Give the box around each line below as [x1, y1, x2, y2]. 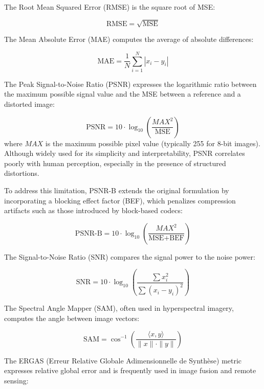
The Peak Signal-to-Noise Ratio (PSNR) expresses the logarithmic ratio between [4, 78, 257, 89]
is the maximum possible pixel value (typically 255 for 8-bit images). [45, 138, 260, 148]
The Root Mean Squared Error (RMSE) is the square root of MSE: [4, 2, 215, 12]
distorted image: [4, 99, 55, 109]
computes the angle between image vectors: [4, 312, 140, 323]
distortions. [4, 168, 39, 178]
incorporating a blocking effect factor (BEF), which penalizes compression [4, 195, 236, 205]
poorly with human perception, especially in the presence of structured [4, 157, 226, 168]
